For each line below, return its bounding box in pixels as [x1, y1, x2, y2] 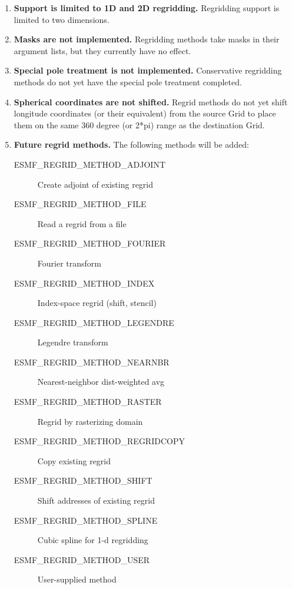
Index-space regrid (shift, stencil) [37, 297, 157, 309]
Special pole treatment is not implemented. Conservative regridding [14, 64, 282, 76]
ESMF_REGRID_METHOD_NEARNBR [14, 355, 170, 368]
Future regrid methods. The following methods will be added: [14, 138, 249, 151]
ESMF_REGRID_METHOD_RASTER [14, 395, 162, 408]
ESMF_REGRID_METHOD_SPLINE [14, 514, 158, 526]
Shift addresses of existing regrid [37, 494, 155, 507]
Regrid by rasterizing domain [37, 415, 143, 427]
